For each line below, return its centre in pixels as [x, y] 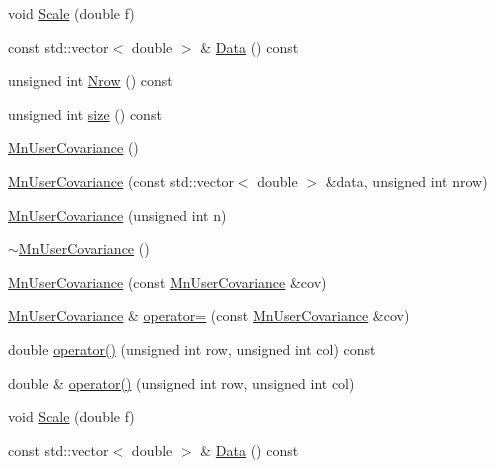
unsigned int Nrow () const [90, 80]
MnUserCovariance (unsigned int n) [117, 214]
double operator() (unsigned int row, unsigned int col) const [192, 348]
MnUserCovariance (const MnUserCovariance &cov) [167, 281]
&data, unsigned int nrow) [406, 180]
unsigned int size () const [85, 113]
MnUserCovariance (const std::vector [121, 180]
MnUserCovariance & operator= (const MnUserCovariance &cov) [209, 315]
